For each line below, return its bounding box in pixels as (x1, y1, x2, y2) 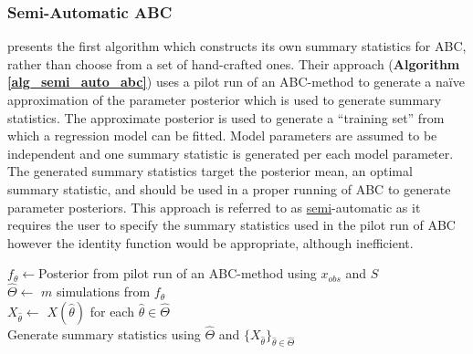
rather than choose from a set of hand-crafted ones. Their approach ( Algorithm (7, 54, 460, 73)
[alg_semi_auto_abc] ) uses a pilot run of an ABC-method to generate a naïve (7, 72, 465, 91)
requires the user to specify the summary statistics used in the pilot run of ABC (7, 215, 456, 234)
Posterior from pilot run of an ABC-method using (38, 264, 317, 283)
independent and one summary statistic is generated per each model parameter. (7, 143, 454, 162)
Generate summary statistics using (7, 324, 201, 343)
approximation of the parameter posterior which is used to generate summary (7, 90, 442, 109)
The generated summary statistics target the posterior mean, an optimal (7, 161, 413, 181)
